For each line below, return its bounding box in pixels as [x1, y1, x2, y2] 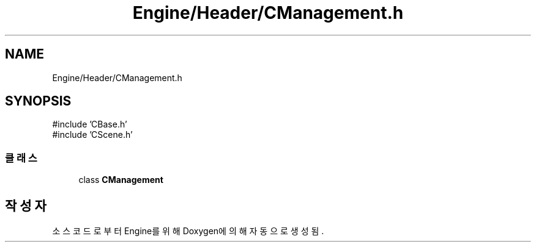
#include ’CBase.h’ [52, 119, 127, 130]
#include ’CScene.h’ [52, 129, 133, 140]
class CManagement [78, 174, 163, 185]
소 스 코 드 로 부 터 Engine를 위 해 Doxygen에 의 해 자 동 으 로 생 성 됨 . [52, 226, 324, 237]
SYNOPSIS [5, 93, 72, 109]
